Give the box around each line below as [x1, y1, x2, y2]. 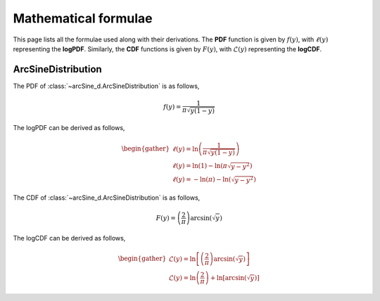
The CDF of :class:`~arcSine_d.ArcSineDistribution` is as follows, [13, 193, 201, 202]
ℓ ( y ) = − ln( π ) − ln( [172, 176, 232, 184]
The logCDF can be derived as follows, [13, 234, 126, 243]
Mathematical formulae [13, 11, 153, 26]
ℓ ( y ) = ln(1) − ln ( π [172, 162, 228, 169]
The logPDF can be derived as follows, [13, 124, 125, 132]
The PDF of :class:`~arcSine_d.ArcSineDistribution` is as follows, [13, 82, 200, 90]
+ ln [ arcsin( [210, 274, 247, 281]
